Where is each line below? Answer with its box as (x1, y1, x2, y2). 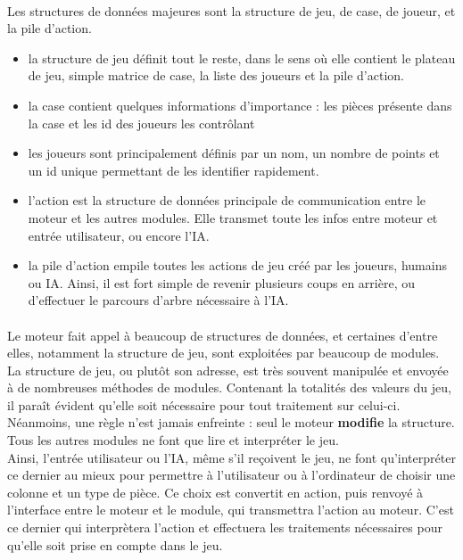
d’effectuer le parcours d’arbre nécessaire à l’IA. (28, 291, 289, 309)
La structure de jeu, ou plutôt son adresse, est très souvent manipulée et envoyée (7, 360, 449, 379)
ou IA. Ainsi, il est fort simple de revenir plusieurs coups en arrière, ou (28, 273, 415, 292)
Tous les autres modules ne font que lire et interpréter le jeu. (7, 431, 339, 449)
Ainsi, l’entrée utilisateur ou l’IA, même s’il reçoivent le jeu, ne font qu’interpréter (7, 448, 456, 466)
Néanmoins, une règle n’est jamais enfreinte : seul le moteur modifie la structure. (7, 413, 455, 432)
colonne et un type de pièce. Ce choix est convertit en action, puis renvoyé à (7, 482, 424, 501)
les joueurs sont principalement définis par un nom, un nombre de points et (28, 144, 440, 162)
